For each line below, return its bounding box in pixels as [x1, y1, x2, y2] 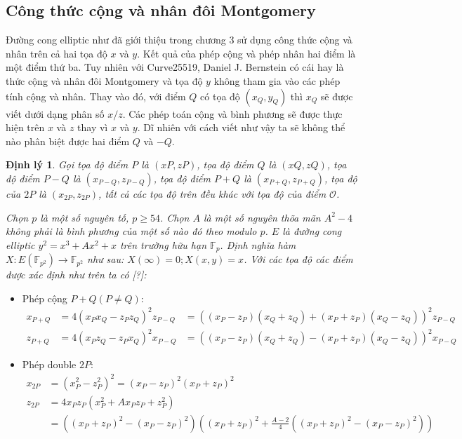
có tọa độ [200, 88, 240, 103]
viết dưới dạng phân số [6, 106, 105, 121]
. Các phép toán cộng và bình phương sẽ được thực [122, 106, 343, 121]
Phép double [22, 357, 77, 372]
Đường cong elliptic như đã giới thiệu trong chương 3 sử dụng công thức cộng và [6, 32, 352, 47]
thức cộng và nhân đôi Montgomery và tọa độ [6, 73, 203, 88]
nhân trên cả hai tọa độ [6, 46, 107, 60]
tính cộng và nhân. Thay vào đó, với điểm [6, 88, 186, 103]
